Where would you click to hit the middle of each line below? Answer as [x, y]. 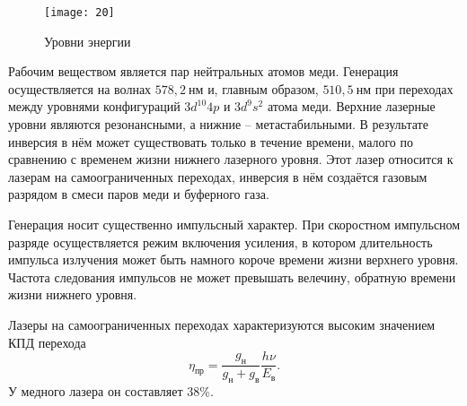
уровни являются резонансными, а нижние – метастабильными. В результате [218, 124]
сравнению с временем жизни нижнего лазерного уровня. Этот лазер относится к [231, 159]
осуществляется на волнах [80, 88]
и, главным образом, [263, 88]
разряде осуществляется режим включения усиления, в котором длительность [220, 242]
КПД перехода [47, 342]
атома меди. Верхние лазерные [351, 106]
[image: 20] [79, 13]
